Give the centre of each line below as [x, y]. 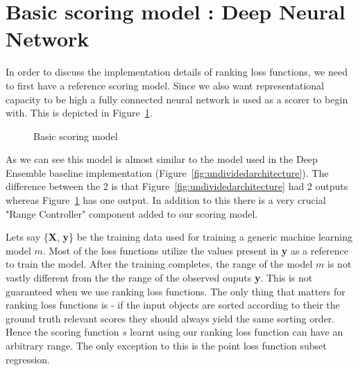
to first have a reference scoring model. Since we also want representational [165, 85]
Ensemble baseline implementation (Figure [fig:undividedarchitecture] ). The [167, 172]
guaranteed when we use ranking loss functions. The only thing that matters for [176, 291]
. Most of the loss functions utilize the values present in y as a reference [195, 250]
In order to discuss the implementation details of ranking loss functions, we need [177, 72]
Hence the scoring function [62, 332]
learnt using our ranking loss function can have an [237, 332]
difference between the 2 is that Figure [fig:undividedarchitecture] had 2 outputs [177, 186]
